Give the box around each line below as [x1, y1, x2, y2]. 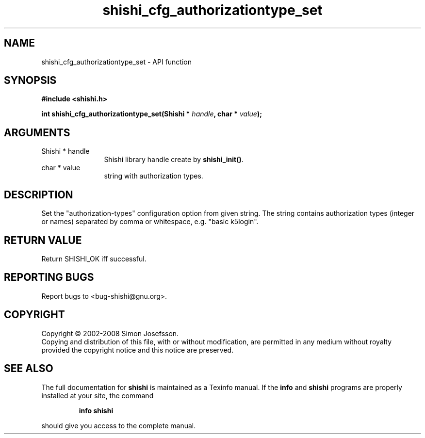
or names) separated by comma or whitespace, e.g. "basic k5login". [41, 217, 259, 226]
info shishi [79, 406, 114, 415]
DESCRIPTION [4, 188, 73, 201]
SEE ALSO [4, 362, 53, 375]
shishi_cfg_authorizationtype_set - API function [41, 57, 192, 66]
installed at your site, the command [41, 391, 154, 400]
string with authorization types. [104, 172, 203, 180]
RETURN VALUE [4, 234, 82, 246]
